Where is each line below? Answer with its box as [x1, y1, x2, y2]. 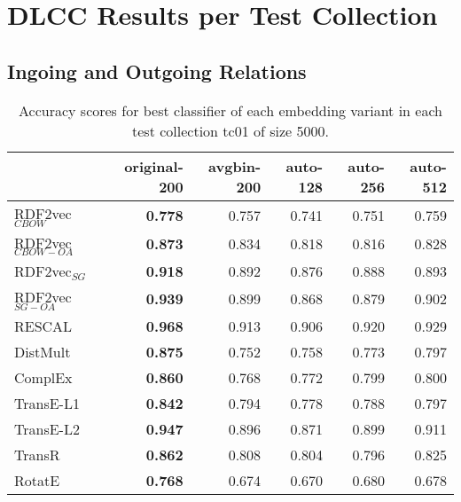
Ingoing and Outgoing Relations [7, 57, 307, 84]
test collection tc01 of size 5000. [132, 120, 329, 141]
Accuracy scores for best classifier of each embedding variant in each [19, 99, 442, 121]
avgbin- [208, 155, 262, 176]
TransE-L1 [14, 393, 80, 414]
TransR [14, 444, 60, 466]
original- [124, 155, 184, 176]
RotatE [14, 470, 60, 491]
